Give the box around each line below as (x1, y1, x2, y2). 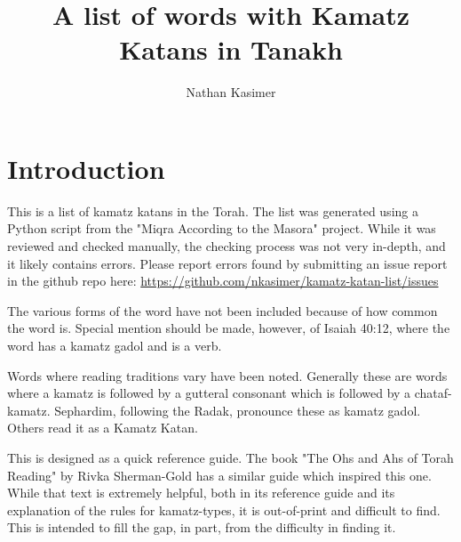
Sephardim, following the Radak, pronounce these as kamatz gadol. (54, 400, 421, 419)
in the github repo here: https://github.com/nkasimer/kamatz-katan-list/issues (7, 271, 439, 290)
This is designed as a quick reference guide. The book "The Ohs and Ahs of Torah (7, 448, 454, 466)
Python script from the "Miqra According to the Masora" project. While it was (7, 219, 436, 238)
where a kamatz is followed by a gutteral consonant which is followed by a (7, 384, 411, 402)
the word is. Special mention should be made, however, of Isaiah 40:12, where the (7, 319, 450, 337)
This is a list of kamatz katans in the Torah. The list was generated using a (7, 201, 418, 220)
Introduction (7, 150, 165, 186)
